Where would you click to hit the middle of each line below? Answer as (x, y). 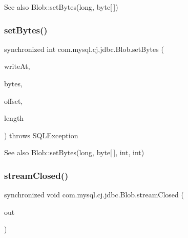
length (14, 118)
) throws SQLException (41, 135)
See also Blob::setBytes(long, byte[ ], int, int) (74, 152)
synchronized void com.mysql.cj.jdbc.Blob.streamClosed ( (94, 195)
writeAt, (17, 66)
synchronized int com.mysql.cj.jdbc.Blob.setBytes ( (84, 49)
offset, (14, 100)
